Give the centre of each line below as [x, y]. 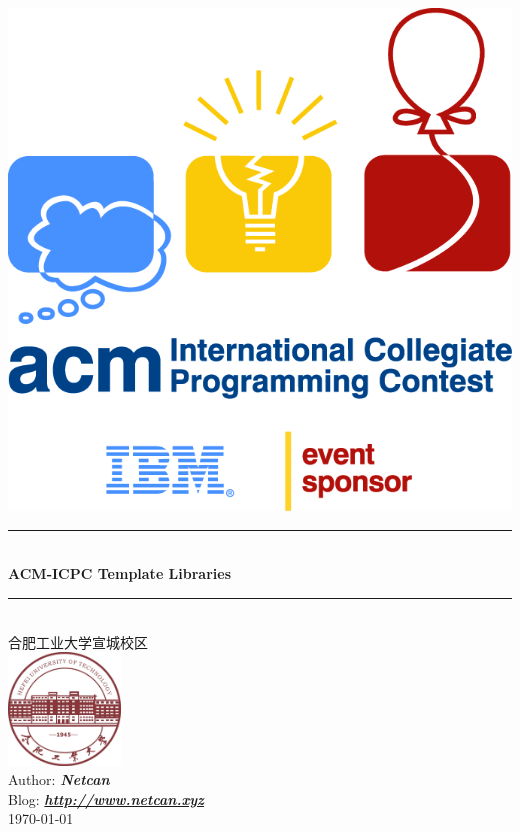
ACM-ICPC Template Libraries [120, 573]
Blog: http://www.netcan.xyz [106, 798]
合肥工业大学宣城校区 [78, 641]
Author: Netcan [59, 779]
